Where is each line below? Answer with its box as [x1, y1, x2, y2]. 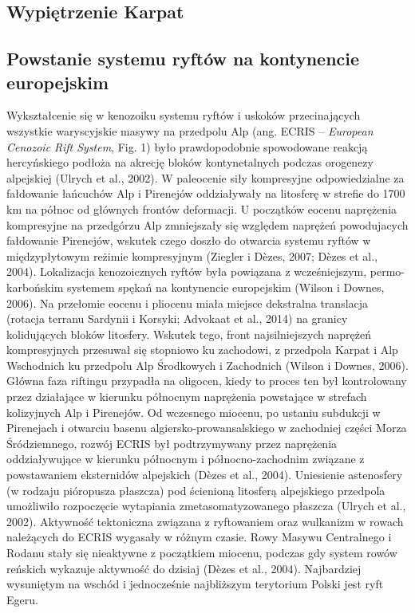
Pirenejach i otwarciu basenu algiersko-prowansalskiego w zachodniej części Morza [6, 419, 407, 436]
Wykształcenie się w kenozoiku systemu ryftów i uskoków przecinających [6, 107, 361, 124]
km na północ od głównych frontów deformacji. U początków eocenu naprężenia [6, 200, 397, 217]
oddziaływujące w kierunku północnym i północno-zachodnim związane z [6, 450, 365, 467]
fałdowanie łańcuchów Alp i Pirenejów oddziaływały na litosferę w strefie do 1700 [6, 185, 405, 202]
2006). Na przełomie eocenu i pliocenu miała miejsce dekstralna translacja [6, 294, 369, 311]
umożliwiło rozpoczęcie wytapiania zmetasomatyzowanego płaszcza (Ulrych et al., [6, 497, 406, 514]
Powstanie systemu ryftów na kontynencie [6, 46, 360, 71]
